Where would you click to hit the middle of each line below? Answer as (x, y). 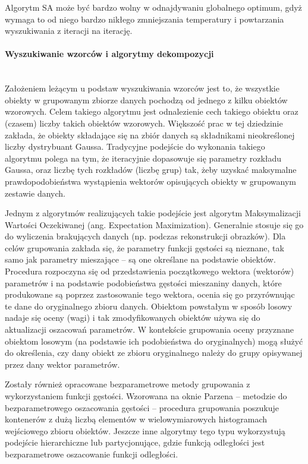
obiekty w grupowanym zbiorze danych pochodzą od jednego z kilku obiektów (146, 100)
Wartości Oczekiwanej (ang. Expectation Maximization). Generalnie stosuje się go (154, 224)
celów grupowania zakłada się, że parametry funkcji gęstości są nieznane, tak (144, 247)
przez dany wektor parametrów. (62, 364)
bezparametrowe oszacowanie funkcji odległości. (92, 454)
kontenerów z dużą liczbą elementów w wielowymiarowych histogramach (136, 419)
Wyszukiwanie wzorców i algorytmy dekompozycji (109, 54)
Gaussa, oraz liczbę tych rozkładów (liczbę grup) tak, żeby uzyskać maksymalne (151, 170)
